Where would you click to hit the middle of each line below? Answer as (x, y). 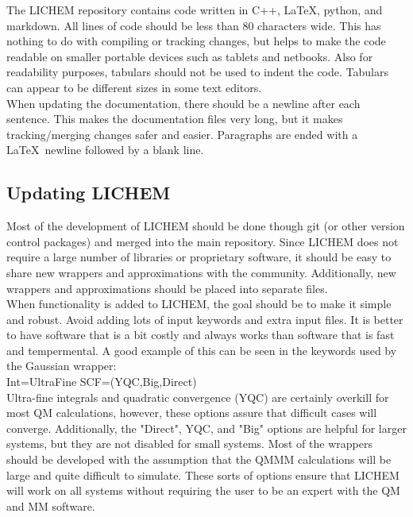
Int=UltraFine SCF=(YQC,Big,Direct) (102, 382)
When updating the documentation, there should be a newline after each (183, 103)
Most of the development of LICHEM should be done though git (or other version (206, 226)
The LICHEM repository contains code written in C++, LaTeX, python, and (195, 10)
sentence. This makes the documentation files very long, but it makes (175, 119)
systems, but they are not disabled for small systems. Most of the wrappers (189, 444)
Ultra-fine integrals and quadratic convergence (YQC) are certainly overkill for (198, 397)
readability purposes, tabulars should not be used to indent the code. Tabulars (197, 72)
